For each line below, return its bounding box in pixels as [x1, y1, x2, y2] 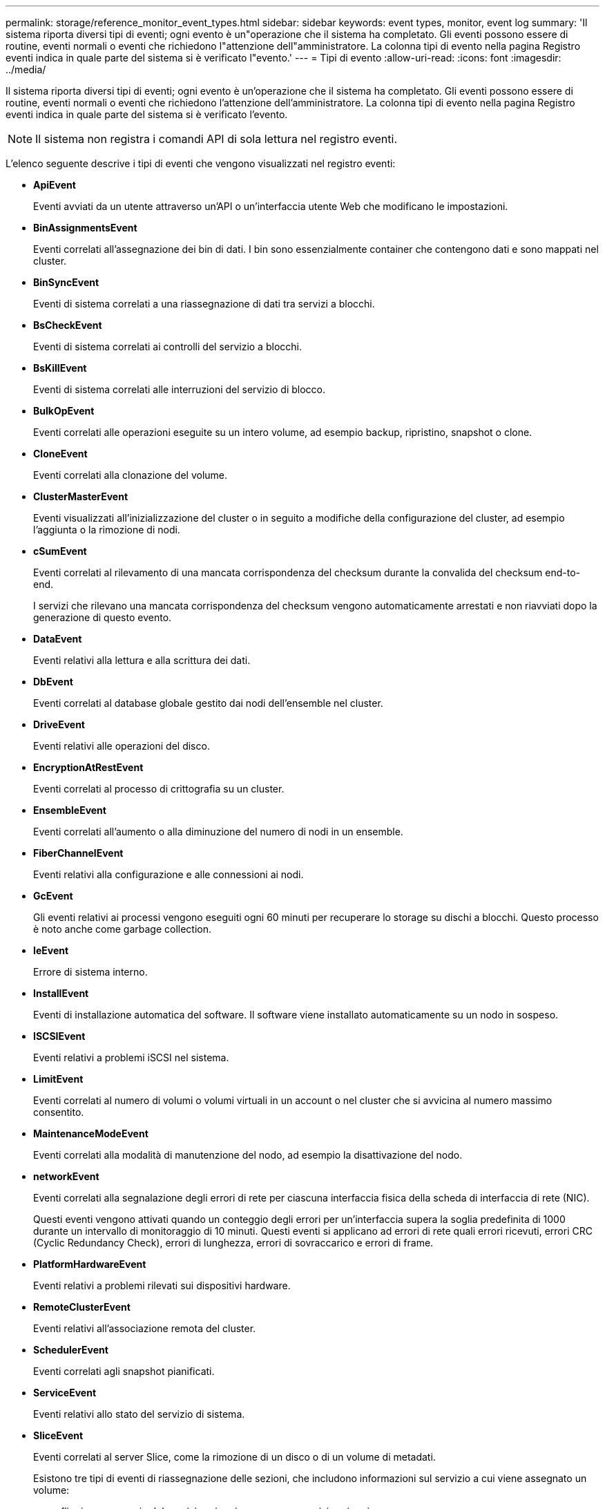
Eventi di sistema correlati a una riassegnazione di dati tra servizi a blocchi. [33, 298, 375, 310]
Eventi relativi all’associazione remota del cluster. [33, 1322, 256, 1334]
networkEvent [33, 1170, 99, 1182]
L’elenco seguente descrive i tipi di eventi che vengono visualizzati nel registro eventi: [6, 158, 396, 169]
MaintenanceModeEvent [33, 1128, 148, 1139]
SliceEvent [33, 1430, 84, 1441]
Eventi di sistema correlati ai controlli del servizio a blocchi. [33, 341, 302, 352]
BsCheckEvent [33, 319, 102, 331]
